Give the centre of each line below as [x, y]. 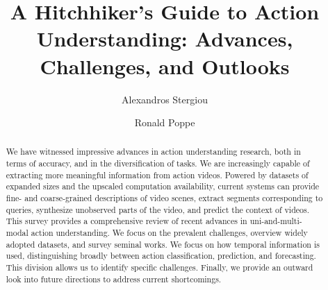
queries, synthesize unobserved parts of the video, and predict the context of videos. [157, 209]
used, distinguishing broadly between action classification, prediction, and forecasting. [161, 256]
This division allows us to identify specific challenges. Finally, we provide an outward [159, 267]
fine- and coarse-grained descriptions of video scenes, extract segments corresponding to [164, 198]
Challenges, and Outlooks [165, 66]
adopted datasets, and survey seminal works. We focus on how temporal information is [163, 244]
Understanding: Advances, [165, 39]
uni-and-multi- [276, 221]
